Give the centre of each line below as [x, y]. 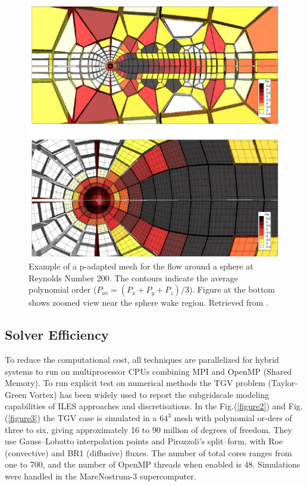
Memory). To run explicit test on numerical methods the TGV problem [135, 383]
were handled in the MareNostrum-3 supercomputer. [101, 476]
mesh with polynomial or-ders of [233, 418]
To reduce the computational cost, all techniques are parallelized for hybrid [142, 360]
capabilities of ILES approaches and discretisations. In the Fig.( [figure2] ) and [145, 406]
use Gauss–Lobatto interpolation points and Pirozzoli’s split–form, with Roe [144, 441]
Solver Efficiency [57, 335]
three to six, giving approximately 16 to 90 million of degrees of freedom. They [148, 429]
